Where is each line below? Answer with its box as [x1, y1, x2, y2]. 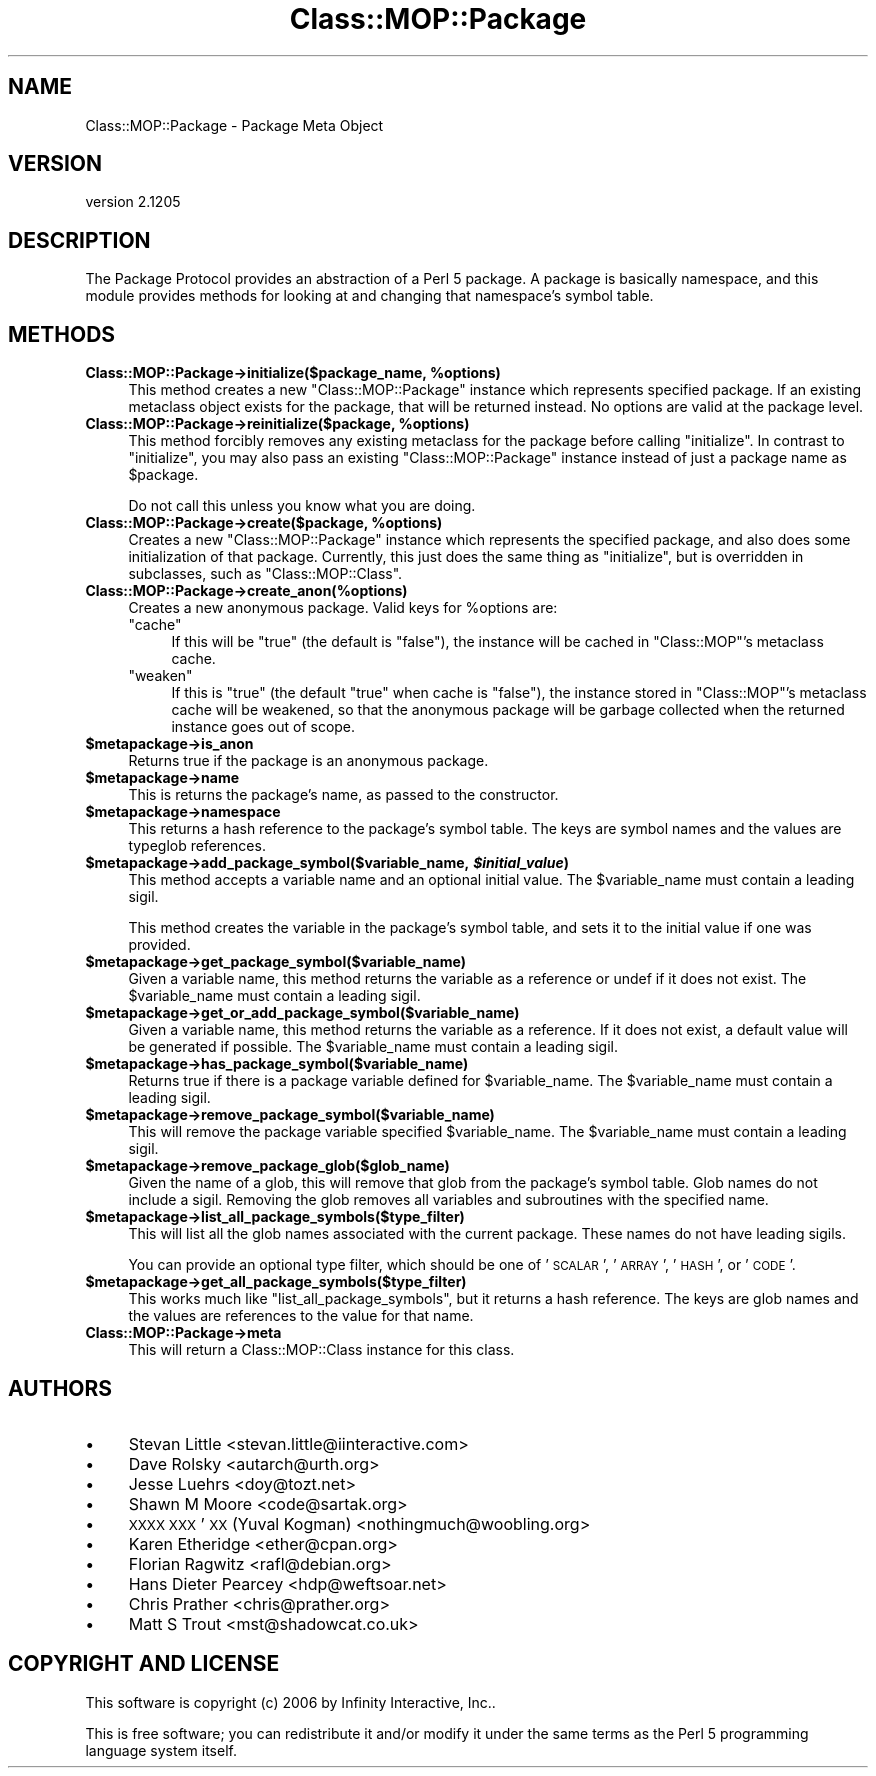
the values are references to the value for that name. [128, 1307, 474, 1325]
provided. [128, 936, 191, 954]
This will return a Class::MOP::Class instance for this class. [128, 1341, 515, 1359]
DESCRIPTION [8, 227, 151, 253]
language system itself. [85, 1741, 237, 1759]
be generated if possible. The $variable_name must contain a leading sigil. [128, 1038, 618, 1056]
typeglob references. [128, 837, 266, 855]
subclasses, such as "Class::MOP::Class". [128, 565, 403, 583]
